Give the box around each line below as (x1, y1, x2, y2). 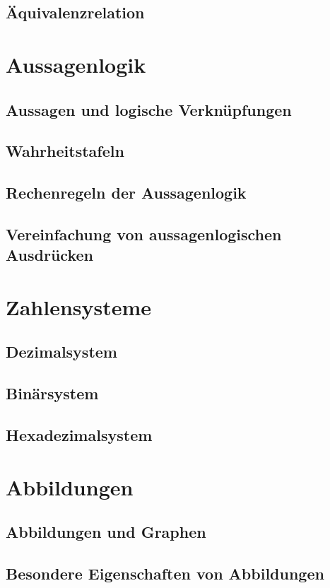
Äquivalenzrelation (6, 1, 145, 23)
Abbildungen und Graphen (6, 521, 206, 543)
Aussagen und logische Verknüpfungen (6, 98, 292, 120)
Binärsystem (6, 382, 99, 404)
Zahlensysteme (6, 292, 152, 321)
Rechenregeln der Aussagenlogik (6, 182, 247, 204)
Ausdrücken (6, 244, 93, 266)
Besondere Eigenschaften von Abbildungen (6, 562, 324, 584)
